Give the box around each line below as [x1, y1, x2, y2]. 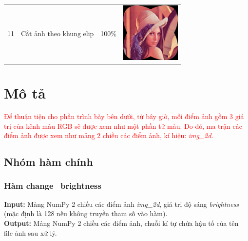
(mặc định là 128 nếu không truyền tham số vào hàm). [4, 208, 168, 219]
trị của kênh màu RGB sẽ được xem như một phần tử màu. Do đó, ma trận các [4, 120, 242, 131]
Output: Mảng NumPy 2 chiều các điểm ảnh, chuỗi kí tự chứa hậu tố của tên [4, 218, 239, 228]
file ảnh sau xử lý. [4, 227, 57, 238]
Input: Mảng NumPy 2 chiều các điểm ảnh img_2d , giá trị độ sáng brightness [4, 199, 239, 209]
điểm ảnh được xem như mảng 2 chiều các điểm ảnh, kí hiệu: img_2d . [4, 130, 213, 141]
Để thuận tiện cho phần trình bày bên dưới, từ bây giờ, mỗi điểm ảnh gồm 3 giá [4, 111, 244, 121]
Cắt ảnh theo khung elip [21, 28, 94, 39]
